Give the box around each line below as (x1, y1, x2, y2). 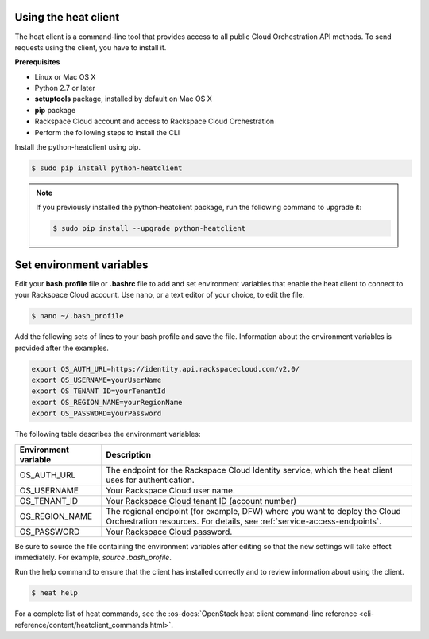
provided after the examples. (14, 343, 109, 353)
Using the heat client (14, 10, 120, 24)
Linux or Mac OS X (34, 72, 96, 81)
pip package (34, 105, 76, 115)
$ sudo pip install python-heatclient (31, 164, 183, 173)
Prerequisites (14, 57, 60, 67)
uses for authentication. (106, 474, 195, 485)
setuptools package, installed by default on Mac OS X (34, 94, 212, 103)
